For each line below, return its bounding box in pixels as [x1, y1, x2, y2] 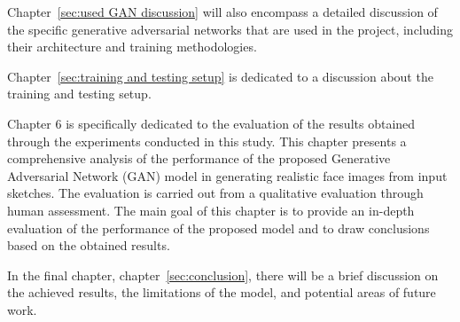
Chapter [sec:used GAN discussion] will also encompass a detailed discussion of [7, 3, 438, 20]
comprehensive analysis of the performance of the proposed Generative [7, 149, 391, 168]
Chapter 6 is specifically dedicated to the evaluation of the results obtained [7, 114, 416, 132]
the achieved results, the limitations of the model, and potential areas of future [7, 283, 436, 302]
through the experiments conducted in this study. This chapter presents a [7, 131, 407, 150]
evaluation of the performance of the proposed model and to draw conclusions [7, 218, 430, 237]
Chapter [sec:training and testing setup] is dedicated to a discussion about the [7, 67, 433, 85]
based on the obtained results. [7, 236, 170, 255]
